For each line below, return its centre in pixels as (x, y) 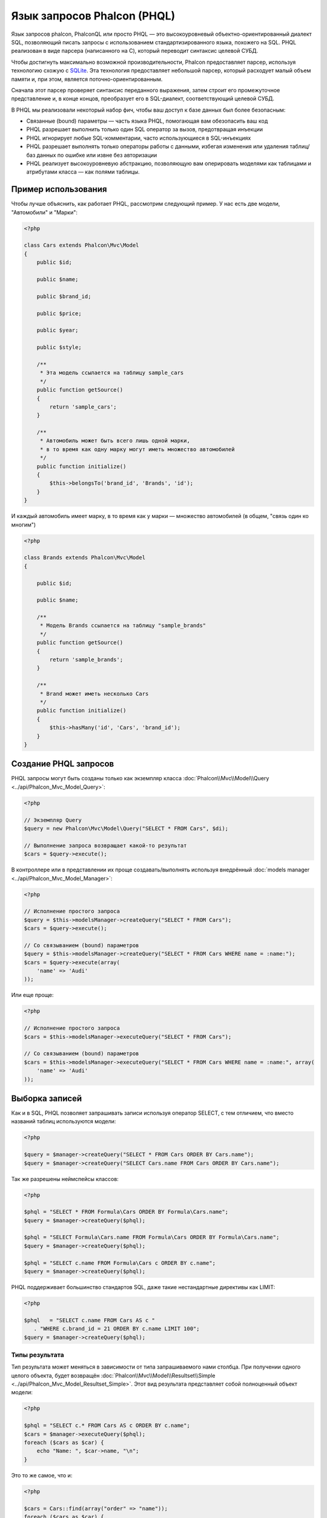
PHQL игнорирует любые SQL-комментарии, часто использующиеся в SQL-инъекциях (139, 138)
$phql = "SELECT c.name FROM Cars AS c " (90, 1320)
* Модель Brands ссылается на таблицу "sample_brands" (123, 626)
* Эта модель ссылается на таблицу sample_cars (112, 373)
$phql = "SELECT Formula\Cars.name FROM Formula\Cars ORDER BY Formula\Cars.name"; (152, 1237)
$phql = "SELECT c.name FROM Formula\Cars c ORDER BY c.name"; (120, 1263)
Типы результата (38, 1355)
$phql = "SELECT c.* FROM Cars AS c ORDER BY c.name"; (107, 1426)
